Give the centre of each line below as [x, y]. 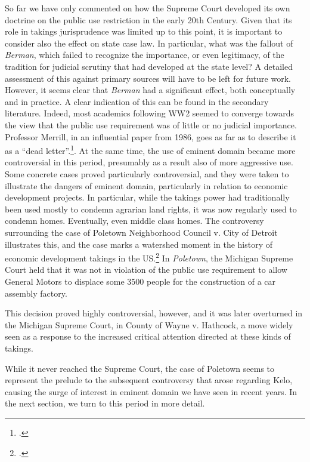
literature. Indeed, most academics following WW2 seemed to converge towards [149, 113]
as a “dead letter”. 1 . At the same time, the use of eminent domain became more [150, 150]
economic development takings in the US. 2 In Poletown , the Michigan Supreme [149, 257]
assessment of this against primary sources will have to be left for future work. [148, 78]
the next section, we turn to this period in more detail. [105, 403]
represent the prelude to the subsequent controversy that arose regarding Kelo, [149, 380]
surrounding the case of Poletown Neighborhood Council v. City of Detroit [141, 232]
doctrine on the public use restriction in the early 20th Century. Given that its [148, 19]
